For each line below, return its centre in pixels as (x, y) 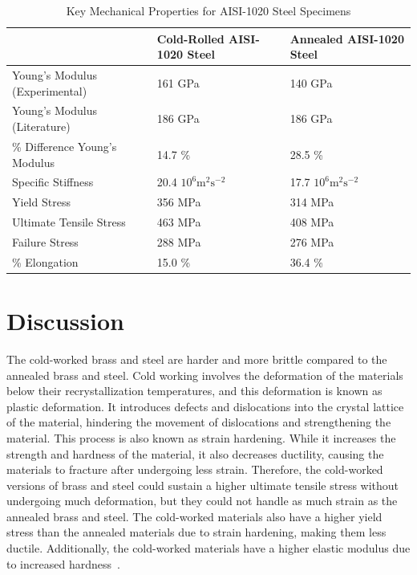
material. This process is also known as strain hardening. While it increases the (201, 437)
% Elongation (45, 261)
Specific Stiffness (53, 182)
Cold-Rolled (190, 38)
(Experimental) (50, 90)
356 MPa (179, 202)
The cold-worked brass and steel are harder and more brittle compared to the (197, 359)
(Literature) (41, 126)
